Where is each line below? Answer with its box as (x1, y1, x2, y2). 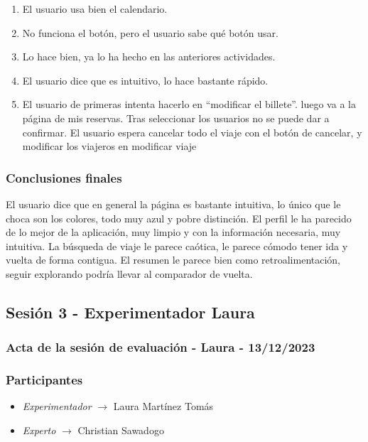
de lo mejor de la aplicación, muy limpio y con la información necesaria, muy (6, 225, 341, 239)
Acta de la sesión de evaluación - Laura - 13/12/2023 (6, 338, 315, 356)
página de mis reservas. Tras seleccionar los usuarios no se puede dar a (22, 110, 330, 125)
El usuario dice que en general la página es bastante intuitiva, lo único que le (6, 196, 341, 211)
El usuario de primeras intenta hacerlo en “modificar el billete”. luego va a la (22, 97, 356, 112)
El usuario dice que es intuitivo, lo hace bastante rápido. (22, 72, 269, 87)
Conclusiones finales (6, 168, 122, 186)
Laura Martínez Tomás (113, 399, 214, 414)
